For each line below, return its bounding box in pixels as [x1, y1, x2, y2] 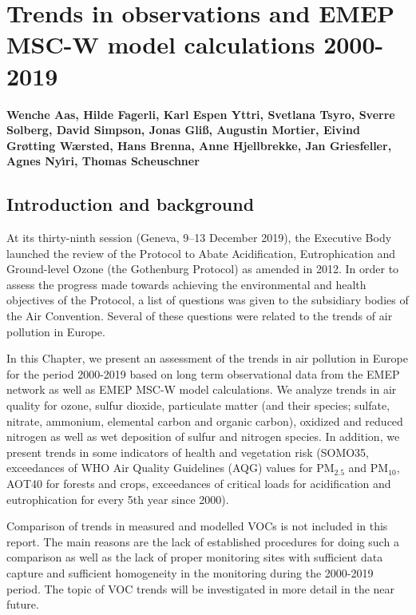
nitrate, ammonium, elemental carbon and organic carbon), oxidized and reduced [6, 412, 403, 429]
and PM [348, 459, 389, 476]
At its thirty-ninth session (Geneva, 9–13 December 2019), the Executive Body [6, 229, 392, 246]
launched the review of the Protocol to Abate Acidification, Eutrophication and [6, 244, 396, 261]
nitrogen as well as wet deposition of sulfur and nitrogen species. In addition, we [6, 428, 400, 445]
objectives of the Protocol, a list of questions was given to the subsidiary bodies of [6, 292, 409, 308]
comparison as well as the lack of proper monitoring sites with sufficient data [6, 549, 383, 565]
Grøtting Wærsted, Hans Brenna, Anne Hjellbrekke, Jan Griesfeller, [6, 137, 392, 153]
